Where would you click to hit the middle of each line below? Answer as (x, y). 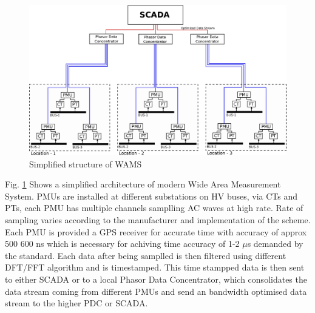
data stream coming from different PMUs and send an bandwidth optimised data (156, 291)
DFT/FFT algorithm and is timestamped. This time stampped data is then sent (155, 267)
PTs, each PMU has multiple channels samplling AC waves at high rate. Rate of (154, 208)
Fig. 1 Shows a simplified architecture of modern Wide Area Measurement (143, 184)
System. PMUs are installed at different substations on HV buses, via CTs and (151, 196)
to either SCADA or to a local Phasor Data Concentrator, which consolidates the (156, 279)
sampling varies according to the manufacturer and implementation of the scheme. (158, 219)
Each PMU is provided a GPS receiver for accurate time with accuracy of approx (156, 231)
